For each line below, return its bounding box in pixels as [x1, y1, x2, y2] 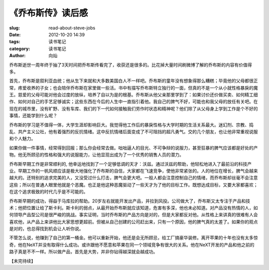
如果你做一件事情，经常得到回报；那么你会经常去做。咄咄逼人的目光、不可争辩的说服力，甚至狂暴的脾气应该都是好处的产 [9, 145, 258, 151]
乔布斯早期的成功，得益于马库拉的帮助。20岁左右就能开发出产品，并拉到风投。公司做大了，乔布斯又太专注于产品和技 [9, 198, 251, 204]
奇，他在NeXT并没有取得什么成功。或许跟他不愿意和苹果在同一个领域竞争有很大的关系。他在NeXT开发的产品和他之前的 [9, 242, 255, 248]
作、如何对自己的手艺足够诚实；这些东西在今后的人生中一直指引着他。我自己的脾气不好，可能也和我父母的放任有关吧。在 [9, 98, 258, 104]
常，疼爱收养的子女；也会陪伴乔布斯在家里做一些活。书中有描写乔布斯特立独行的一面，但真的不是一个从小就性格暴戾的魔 [9, 85, 258, 90]
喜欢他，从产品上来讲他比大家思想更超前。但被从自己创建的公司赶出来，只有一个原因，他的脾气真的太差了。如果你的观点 [9, 219, 258, 225]
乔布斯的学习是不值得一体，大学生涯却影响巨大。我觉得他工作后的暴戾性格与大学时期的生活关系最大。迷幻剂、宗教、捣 [9, 122, 254, 128]
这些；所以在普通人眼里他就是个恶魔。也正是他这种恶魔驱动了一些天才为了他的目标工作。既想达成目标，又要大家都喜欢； [9, 181, 258, 187]
